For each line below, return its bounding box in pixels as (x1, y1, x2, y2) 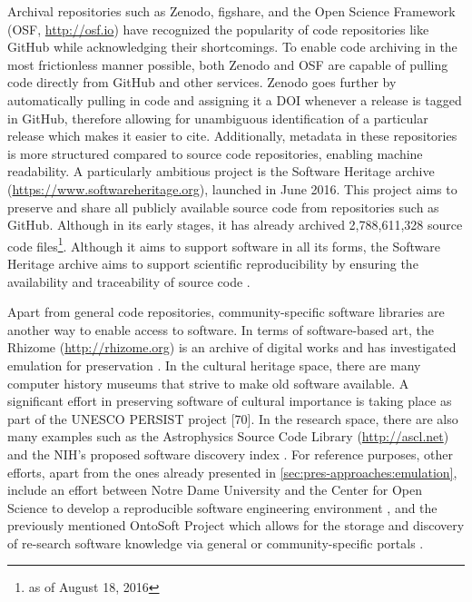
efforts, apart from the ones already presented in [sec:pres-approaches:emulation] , (7, 462, 457, 481)
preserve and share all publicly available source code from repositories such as (7, 197, 439, 216)
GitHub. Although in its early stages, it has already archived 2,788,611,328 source (7, 215, 463, 234)
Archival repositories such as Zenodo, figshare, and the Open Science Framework (7, 2, 456, 20)
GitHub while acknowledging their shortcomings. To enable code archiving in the (7, 37, 457, 56)
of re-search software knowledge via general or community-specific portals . (7, 533, 424, 552)
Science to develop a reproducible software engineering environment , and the (7, 498, 438, 517)
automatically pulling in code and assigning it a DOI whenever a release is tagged (7, 90, 462, 109)
